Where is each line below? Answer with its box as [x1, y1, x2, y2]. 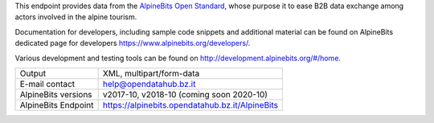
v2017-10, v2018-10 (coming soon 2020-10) [102, 88, 268, 100]
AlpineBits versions [19, 88, 92, 100]
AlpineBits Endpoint [19, 99, 94, 110]
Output [19, 68, 47, 79]
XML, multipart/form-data [102, 68, 200, 79]
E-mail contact [19, 78, 76, 89]
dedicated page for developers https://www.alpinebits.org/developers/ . [14, 39, 251, 48]
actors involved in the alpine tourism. [14, 12, 137, 22]
